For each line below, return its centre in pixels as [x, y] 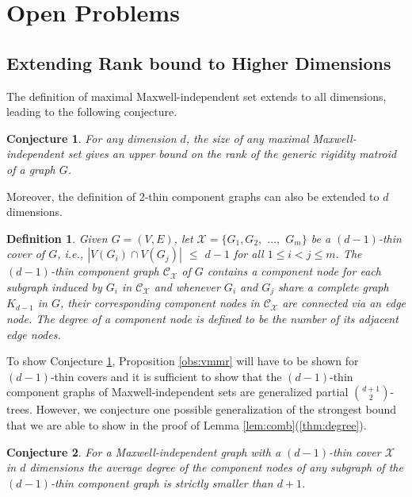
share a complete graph [334, 286]
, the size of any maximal [247, 138]
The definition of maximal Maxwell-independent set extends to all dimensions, [196, 96]
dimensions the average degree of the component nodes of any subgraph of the [216, 467]
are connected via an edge [344, 303]
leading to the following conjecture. [92, 112]
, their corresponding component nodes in [160, 303]
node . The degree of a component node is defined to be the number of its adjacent [202, 318]
